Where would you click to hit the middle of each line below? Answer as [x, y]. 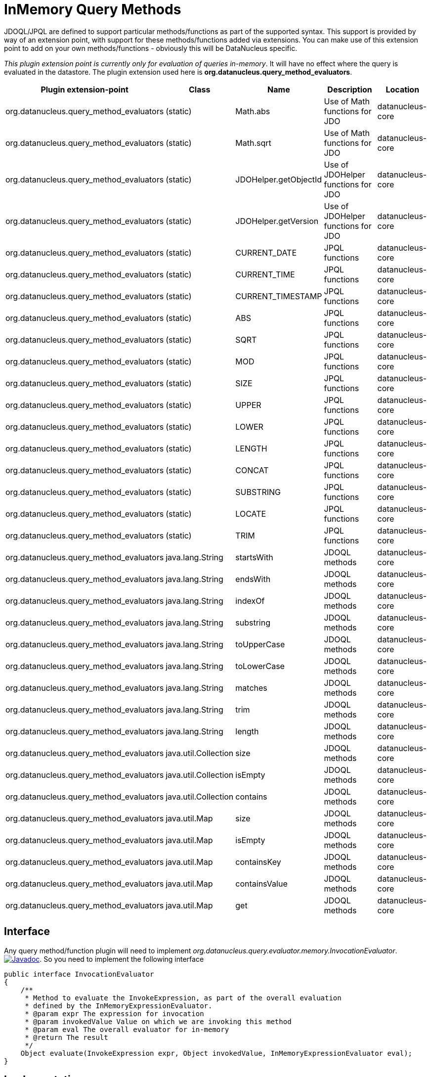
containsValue [261, 883]
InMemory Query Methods [93, 9]
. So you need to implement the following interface [122, 959]
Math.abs [253, 111]
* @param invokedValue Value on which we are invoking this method [158, 1021]
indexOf [250, 601]
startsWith [254, 557]
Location [403, 89]
